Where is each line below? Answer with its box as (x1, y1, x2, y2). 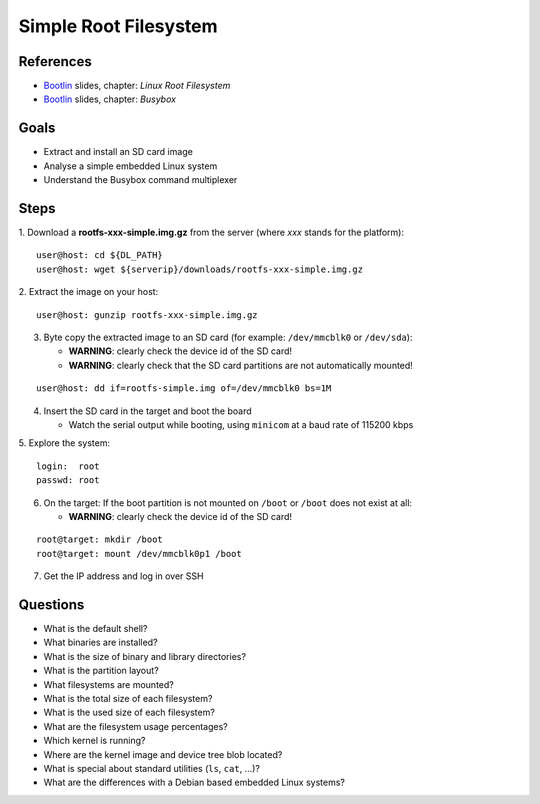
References (18, 53, 92, 70)
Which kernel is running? (43, 735, 146, 747)
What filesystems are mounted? (43, 678, 174, 690)
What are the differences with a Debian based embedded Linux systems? (43, 776, 345, 789)
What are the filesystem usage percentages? (43, 720, 229, 732)
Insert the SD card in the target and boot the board (43, 405, 252, 417)
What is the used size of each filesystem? (43, 706, 215, 719)
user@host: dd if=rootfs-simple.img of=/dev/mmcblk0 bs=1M (36, 383, 332, 394)
